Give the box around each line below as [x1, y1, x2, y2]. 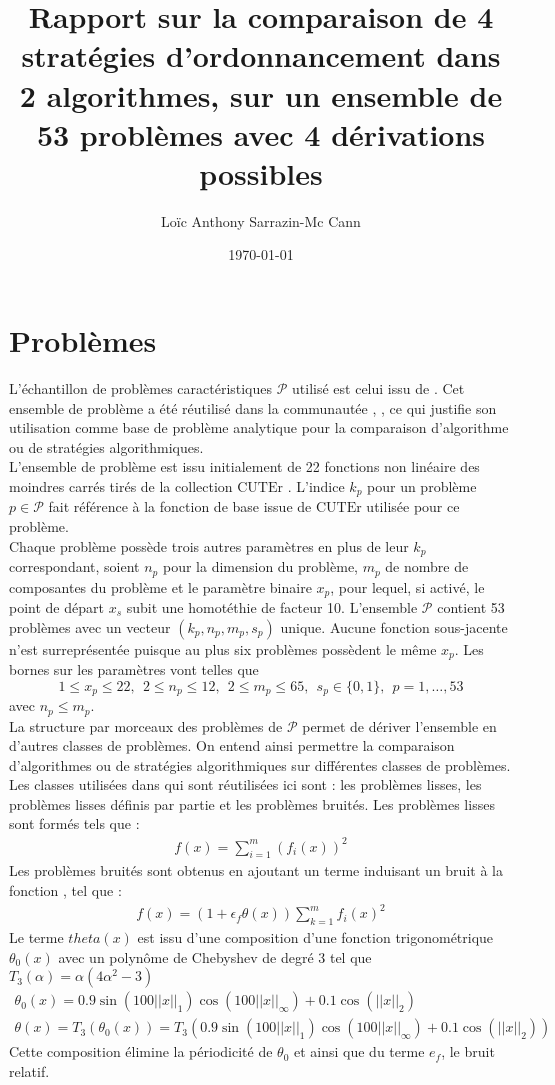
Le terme [9, 926, 64, 947]
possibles [199, 152, 323, 193]
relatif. [9, 1060, 50, 1081]
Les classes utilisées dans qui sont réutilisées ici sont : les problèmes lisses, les [9, 774, 482, 795]
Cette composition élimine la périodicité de [9, 1041, 273, 1062]
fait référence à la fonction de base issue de [48, 496, 312, 517]
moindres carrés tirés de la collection [9, 475, 233, 496]
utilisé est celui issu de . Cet [292, 378, 465, 398]
